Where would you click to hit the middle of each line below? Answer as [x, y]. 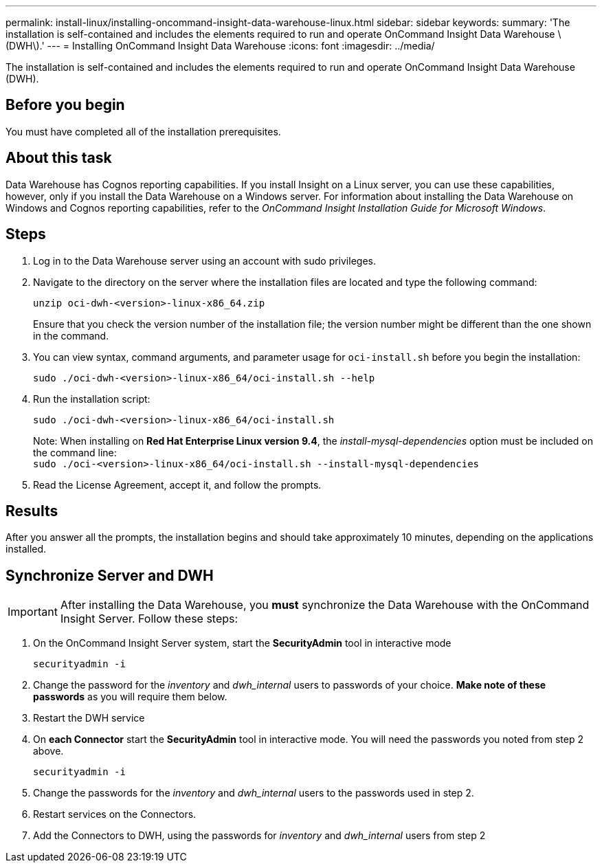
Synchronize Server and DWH [110, 575]
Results [32, 511]
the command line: [75, 452]
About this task [59, 158]
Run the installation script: [92, 399]
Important [33, 612]
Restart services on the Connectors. [115, 814]
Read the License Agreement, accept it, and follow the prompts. [177, 485]
